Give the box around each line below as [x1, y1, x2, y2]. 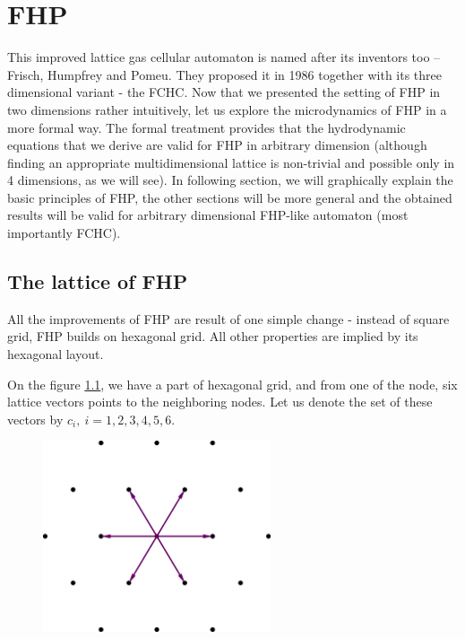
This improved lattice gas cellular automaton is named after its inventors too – [7, 48, 441, 66]
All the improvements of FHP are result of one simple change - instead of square [7, 309, 450, 328]
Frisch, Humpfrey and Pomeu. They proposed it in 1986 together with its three [7, 65, 443, 83]
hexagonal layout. [7, 345, 104, 363]
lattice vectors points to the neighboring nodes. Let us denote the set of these [7, 392, 433, 411]
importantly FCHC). [7, 223, 121, 242]
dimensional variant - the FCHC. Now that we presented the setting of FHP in [7, 83, 441, 101]
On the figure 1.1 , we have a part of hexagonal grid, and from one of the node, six [7, 374, 458, 393]
